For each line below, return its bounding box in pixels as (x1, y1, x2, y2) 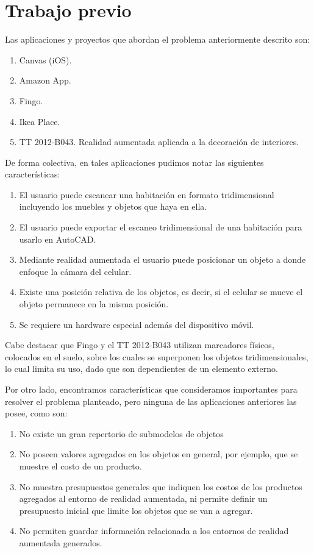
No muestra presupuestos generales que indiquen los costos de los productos (19, 480, 302, 493)
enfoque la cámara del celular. (19, 265, 132, 277)
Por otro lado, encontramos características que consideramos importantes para (5, 383, 298, 395)
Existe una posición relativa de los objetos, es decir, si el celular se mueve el (19, 285, 303, 298)
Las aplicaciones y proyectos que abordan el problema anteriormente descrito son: (5, 33, 310, 46)
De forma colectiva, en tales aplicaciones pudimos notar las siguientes (5, 155, 264, 168)
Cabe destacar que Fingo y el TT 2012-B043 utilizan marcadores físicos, (5, 338, 274, 351)
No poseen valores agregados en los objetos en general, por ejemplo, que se (19, 448, 298, 460)
